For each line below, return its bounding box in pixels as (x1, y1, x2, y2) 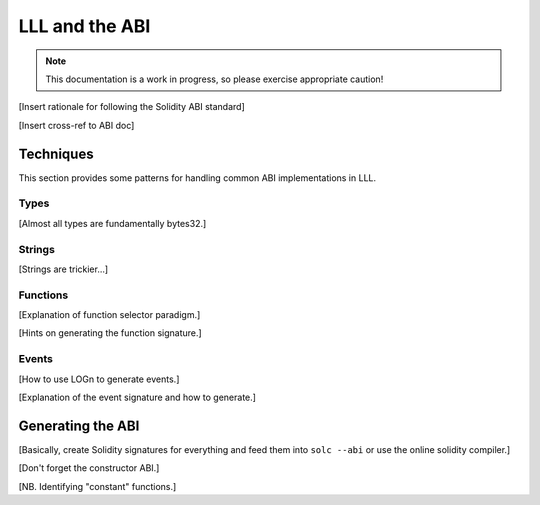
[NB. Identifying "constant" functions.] (18, 480, 177, 492)
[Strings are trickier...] (18, 263, 109, 275)
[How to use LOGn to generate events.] (18, 373, 180, 385)
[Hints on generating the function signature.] (18, 327, 202, 339)
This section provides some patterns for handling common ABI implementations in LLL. (18, 171, 377, 184)
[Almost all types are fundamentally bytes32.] (18, 217, 207, 229)
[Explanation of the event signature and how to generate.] (18, 391, 257, 403)
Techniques (18, 145, 94, 162)
